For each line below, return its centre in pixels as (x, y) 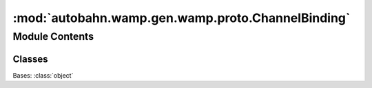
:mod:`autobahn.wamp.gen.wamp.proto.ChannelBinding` (182, 18)
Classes (30, 59)
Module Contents (53, 36)
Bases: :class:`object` (43, 75)
